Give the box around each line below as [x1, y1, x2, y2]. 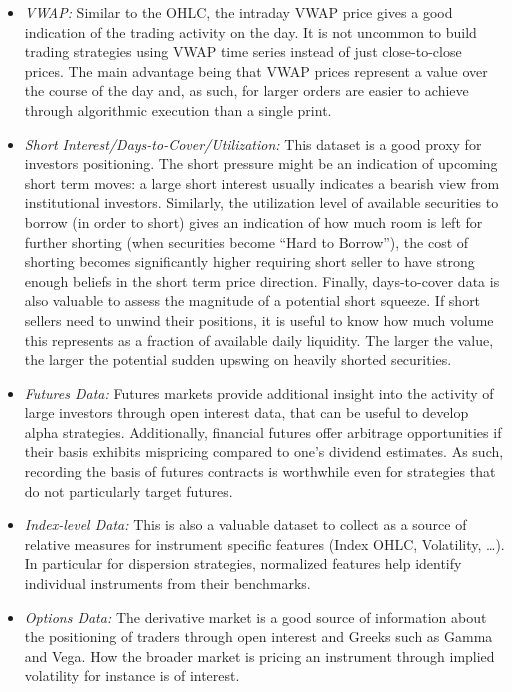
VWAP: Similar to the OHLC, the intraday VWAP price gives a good [24, 2, 453, 22]
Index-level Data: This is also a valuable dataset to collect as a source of [24, 514, 467, 535]
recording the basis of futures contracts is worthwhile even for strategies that [24, 461, 496, 482]
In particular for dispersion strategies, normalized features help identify [24, 553, 462, 574]
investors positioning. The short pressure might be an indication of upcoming [24, 153, 498, 174]
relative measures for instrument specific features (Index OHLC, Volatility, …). [24, 533, 505, 554]
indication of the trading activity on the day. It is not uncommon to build [24, 21, 477, 42]
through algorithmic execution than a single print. [24, 99, 332, 120]
